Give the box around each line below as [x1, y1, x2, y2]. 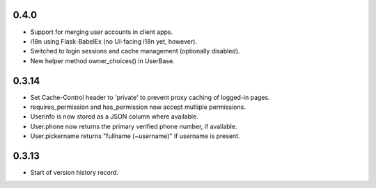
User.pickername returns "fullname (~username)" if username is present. [30, 132, 240, 140]
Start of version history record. [30, 169, 118, 177]
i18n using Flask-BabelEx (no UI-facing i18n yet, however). [30, 37, 198, 45]
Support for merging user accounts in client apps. [30, 28, 173, 36]
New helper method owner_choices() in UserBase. [30, 56, 175, 65]
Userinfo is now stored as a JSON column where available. [30, 112, 198, 121]
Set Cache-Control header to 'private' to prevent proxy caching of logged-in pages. [30, 93, 271, 101]
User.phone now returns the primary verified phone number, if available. [30, 122, 237, 130]
